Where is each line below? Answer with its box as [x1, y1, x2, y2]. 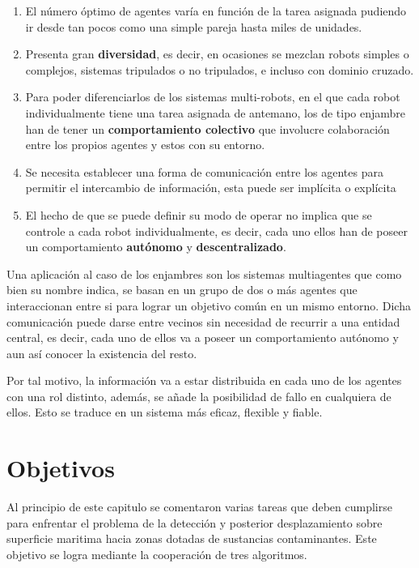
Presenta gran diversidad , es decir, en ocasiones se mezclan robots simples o [25, 45, 409, 62]
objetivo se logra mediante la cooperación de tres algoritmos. [6, 545, 307, 562]
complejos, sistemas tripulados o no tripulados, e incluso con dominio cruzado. [25, 61, 414, 78]
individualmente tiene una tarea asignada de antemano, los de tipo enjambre [25, 104, 406, 121]
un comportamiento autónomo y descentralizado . [25, 238, 286, 255]
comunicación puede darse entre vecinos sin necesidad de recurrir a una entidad [6, 313, 400, 330]
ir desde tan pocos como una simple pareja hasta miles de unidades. [25, 18, 362, 35]
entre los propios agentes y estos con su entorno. [25, 136, 265, 153]
